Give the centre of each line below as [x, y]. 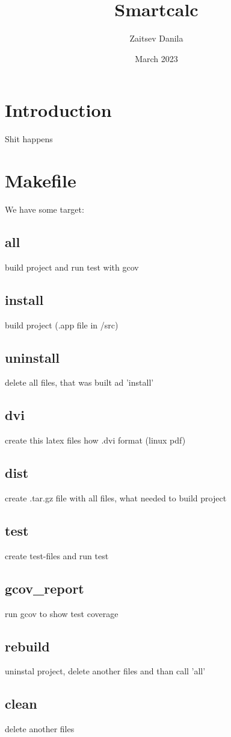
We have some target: [45, 209]
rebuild [27, 646]
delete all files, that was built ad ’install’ [79, 382]
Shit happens [29, 139]
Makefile [41, 180]
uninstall [32, 357]
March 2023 [156, 58]
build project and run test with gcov [72, 267]
